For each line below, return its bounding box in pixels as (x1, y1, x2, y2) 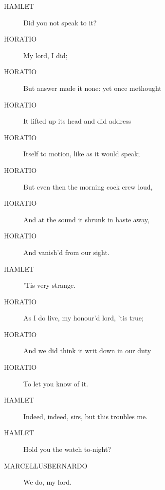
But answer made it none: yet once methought (23, 83, 162, 93)
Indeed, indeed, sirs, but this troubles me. (23, 411, 148, 421)
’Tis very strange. (23, 280, 76, 290)
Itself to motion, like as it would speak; (23, 149, 140, 159)
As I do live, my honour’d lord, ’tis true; (23, 313, 144, 323)
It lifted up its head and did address (23, 116, 131, 126)
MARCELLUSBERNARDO (4, 460, 88, 470)
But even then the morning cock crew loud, (23, 181, 153, 192)
